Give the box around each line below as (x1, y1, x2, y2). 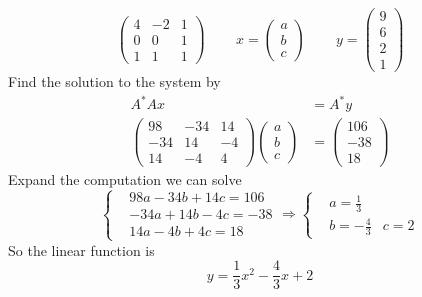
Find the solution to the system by (8, 71, 221, 92)
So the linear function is (8, 239, 155, 260)
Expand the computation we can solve (8, 168, 242, 189)
